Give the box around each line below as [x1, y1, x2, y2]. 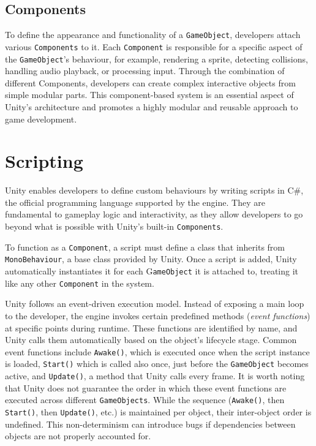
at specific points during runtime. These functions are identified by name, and [5, 321, 298, 334]
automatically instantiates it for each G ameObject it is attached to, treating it [5, 265, 299, 278]
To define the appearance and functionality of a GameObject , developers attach [5, 28, 301, 41]
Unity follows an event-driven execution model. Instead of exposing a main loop [5, 297, 304, 310]
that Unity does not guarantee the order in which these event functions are [5, 381, 287, 394]
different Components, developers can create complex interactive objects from [5, 76, 296, 89]
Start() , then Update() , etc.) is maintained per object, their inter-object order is [5, 405, 312, 418]
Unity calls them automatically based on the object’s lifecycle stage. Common [5, 333, 297, 346]
